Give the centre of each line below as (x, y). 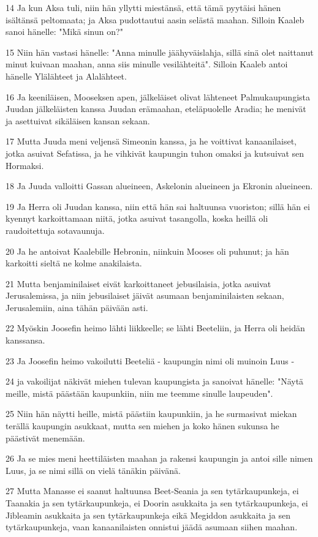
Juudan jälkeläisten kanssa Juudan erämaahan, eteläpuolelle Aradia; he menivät (156, 109)
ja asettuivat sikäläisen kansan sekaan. (78, 120)
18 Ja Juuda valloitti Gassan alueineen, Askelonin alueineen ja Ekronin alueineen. (159, 186)
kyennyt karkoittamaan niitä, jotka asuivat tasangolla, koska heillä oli (137, 218)
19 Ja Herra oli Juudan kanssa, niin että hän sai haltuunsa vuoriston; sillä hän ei (158, 206)
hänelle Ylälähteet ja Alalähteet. (66, 76)
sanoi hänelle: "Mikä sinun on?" (64, 32)
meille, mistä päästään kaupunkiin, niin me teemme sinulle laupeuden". (139, 393)
